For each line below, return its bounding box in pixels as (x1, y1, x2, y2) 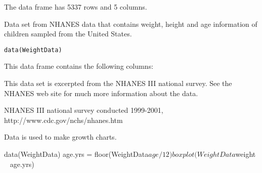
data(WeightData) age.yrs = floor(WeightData (4, 149, 149, 159)
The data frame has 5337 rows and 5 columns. (4, 2, 147, 12)
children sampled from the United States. (4, 28, 132, 39)
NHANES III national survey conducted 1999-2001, (4, 105, 163, 115)
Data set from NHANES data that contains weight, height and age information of (4, 18, 257, 29)
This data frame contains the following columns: (4, 61, 154, 71)
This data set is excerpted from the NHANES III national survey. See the (4, 78, 232, 89)
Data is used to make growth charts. (4, 132, 117, 142)
